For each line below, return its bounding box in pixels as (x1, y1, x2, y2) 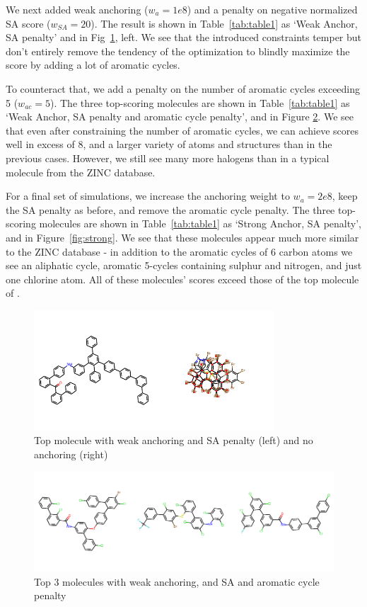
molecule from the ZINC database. (6, 164, 156, 179)
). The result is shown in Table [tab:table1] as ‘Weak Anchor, (91, 16, 358, 30)
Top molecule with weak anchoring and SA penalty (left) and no (34, 433, 313, 448)
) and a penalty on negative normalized (187, 2, 358, 16)
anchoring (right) (34, 446, 108, 461)
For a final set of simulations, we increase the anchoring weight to (6, 188, 290, 203)
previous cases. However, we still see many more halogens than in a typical (6, 150, 330, 165)
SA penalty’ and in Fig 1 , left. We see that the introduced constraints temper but (6, 30, 362, 45)
